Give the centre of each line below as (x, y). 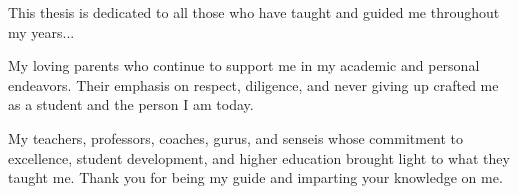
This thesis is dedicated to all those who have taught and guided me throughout (254, 12)
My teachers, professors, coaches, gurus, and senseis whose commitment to (236, 137)
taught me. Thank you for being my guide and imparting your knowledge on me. (255, 177)
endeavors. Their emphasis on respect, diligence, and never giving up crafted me (253, 84)
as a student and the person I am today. (131, 104)
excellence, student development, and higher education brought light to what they (259, 157)
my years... (41, 31)
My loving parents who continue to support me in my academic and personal (244, 65)
